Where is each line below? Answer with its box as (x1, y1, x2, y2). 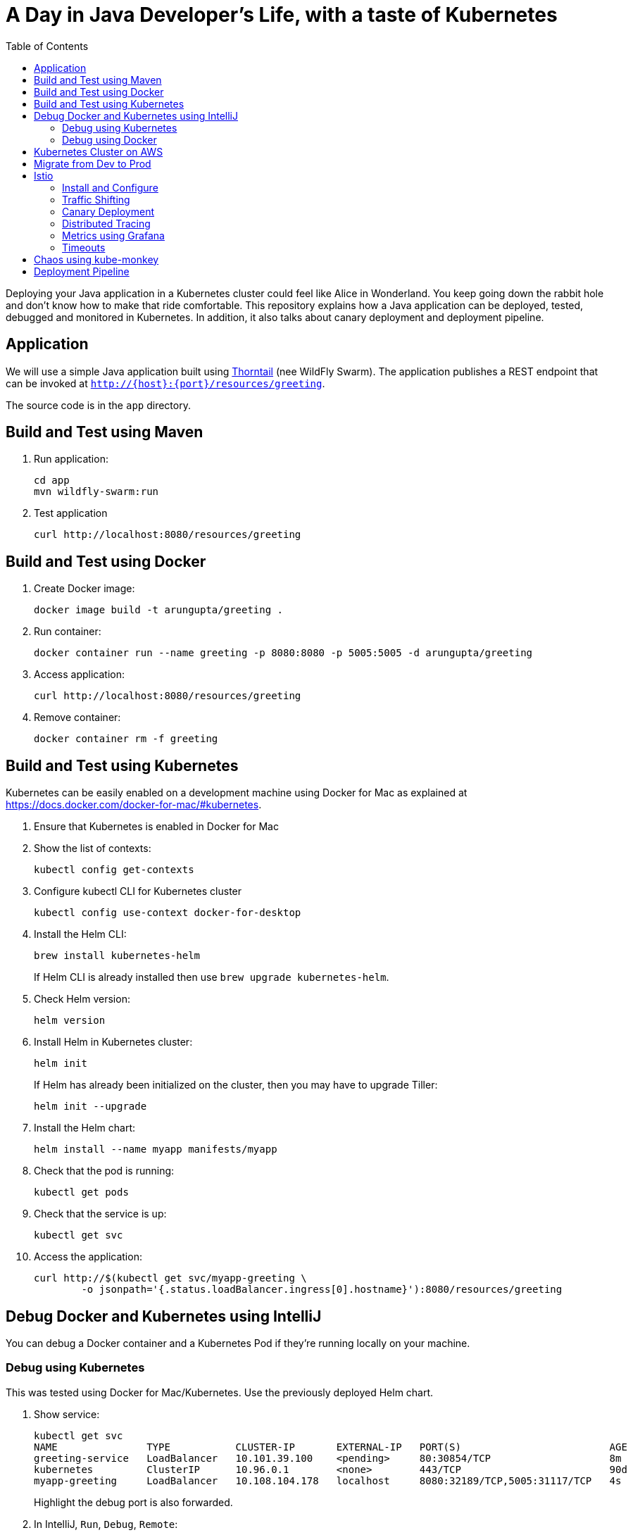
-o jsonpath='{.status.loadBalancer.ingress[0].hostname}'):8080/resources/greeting (81, 1284, 563, 1296)
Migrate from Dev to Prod (34, 157, 151, 170)
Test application (34, 507, 108, 520)
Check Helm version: (34, 993, 130, 1005)
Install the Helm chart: (34, 1122, 136, 1134)
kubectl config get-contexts (34, 864, 194, 876)
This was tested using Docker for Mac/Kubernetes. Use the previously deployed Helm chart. (6, 1386, 434, 1398)
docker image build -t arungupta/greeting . (34, 604, 284, 616)
